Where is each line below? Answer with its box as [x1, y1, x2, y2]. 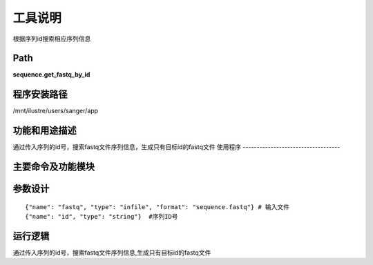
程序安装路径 [12, 88, 68, 100]
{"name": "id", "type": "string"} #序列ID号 [25, 213, 178, 221]
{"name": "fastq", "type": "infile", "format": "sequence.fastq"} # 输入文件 [25, 203, 290, 210]
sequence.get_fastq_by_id [12, 70, 90, 79]
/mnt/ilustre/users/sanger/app [12, 107, 99, 115]
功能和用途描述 [12, 125, 77, 137]
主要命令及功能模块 [12, 161, 95, 173]
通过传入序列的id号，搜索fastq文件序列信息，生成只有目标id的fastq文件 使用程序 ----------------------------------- [12, 143, 341, 151]
